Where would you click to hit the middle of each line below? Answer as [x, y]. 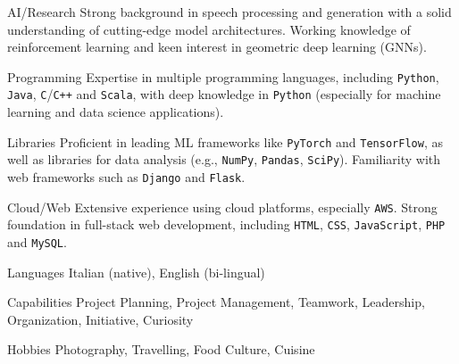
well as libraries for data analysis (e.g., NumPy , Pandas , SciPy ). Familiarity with [224, 159]
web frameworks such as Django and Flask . [126, 177]
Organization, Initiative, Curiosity [100, 319]
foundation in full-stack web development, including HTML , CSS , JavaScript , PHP [226, 224]
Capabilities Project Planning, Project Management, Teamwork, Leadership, [216, 302]
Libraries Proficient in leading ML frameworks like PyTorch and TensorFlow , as [225, 141]
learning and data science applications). [116, 112]
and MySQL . [37, 241]
